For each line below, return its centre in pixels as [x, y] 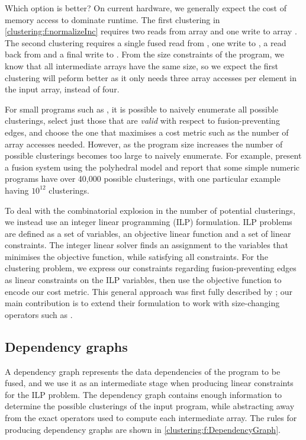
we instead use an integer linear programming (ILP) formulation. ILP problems [149, 222]
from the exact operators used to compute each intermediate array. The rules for [151, 418]
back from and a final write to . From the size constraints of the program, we [144, 54]
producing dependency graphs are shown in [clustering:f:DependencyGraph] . [143, 429]
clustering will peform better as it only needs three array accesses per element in [151, 77]
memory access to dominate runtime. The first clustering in [112, 19]
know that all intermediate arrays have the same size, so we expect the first [142, 65]
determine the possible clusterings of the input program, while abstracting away [150, 406]
